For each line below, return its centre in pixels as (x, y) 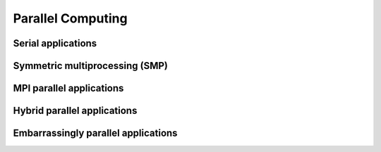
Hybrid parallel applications (75, 111)
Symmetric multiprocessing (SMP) (91, 66)
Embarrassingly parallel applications (95, 133)
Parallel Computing (70, 18)
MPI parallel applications (68, 88)
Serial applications (55, 43)
